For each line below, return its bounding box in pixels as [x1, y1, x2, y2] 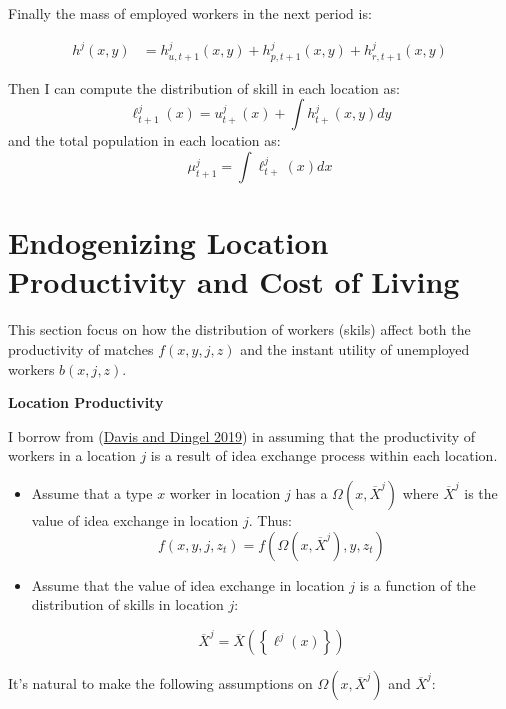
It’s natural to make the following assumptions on [8, 673, 313, 694]
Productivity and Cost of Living [8, 261, 460, 302]
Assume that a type [31, 482, 153, 503]
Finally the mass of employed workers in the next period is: [8, 3, 372, 23]
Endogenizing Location [8, 222, 329, 263]
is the [464, 482, 498, 503]
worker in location [169, 482, 281, 503]
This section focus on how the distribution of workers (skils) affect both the [8, 319, 471, 340]
